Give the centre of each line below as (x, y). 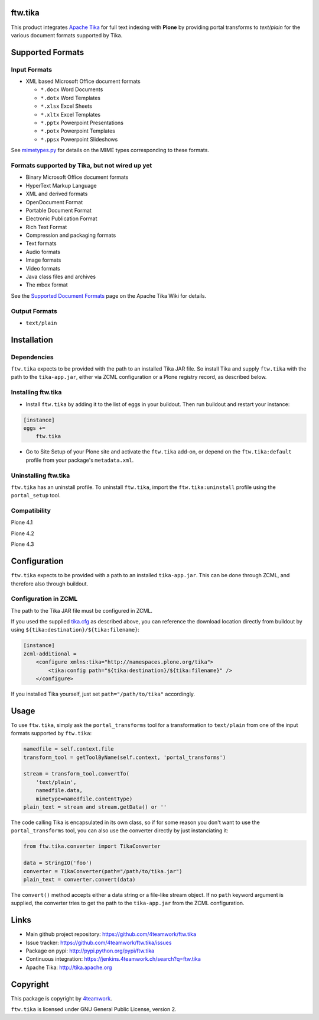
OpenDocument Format (54, 202)
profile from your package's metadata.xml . (80, 460)
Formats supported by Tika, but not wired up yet (82, 165)
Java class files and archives (61, 277)
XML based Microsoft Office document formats (83, 81)
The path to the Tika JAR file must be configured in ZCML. (82, 610)
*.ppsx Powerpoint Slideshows (79, 139)
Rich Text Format (46, 227)
